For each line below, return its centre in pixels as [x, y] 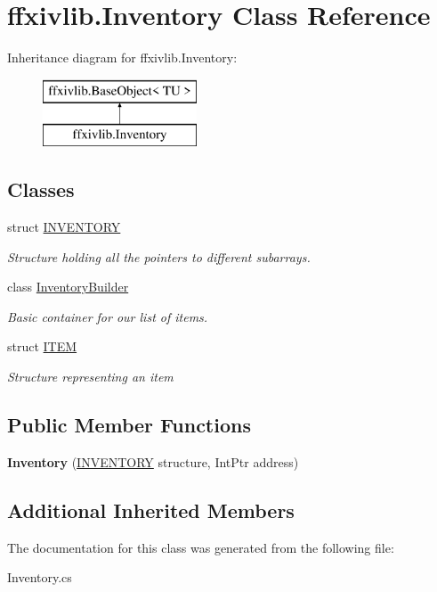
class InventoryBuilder [68, 287]
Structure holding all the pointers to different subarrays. [159, 256]
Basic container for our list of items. [108, 316]
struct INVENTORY [64, 227]
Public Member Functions [129, 425]
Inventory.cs [40, 577]
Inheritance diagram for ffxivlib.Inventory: [122, 58]
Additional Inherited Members [151, 510]
